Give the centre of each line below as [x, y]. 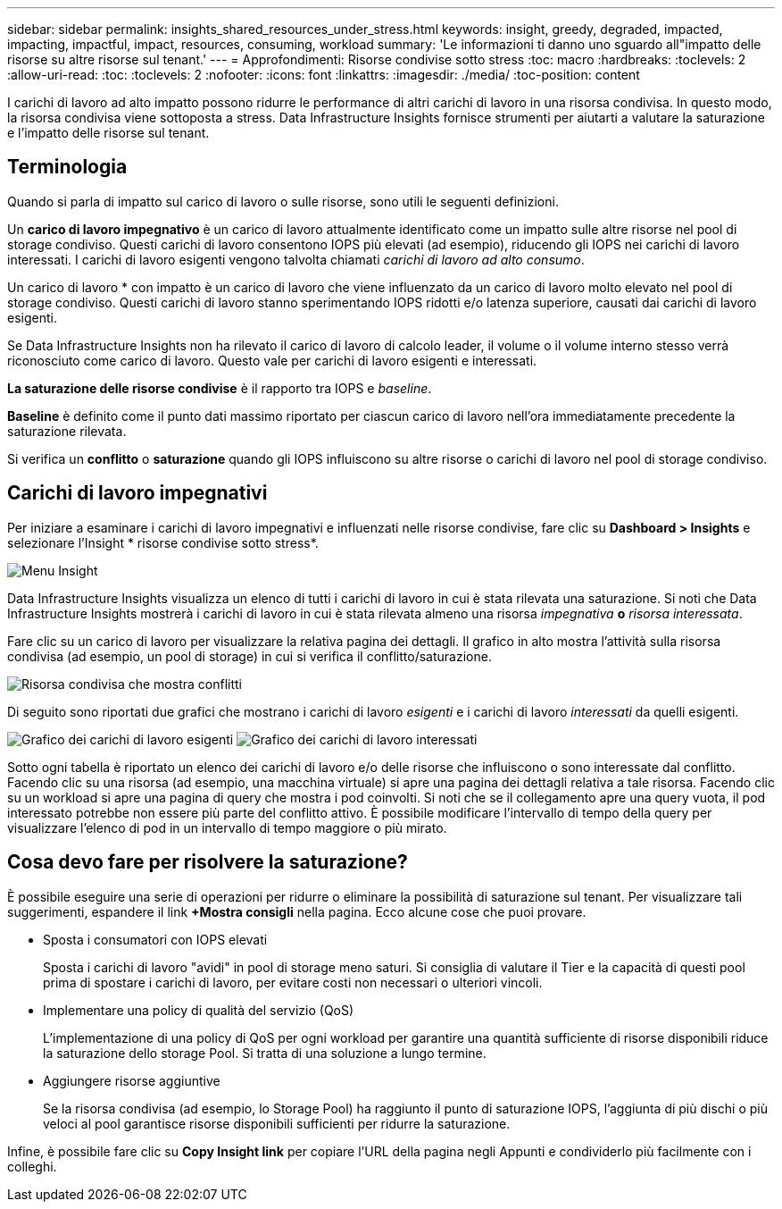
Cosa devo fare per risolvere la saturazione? [208, 862]
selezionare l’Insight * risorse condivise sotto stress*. [163, 542]
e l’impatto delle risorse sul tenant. [108, 133]
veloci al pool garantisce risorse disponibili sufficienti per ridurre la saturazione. [277, 1123]
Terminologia [67, 167]
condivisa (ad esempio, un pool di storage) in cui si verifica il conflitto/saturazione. [250, 656]
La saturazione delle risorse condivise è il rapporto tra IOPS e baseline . [220, 388]
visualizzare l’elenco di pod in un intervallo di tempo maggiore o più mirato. [227, 827]
